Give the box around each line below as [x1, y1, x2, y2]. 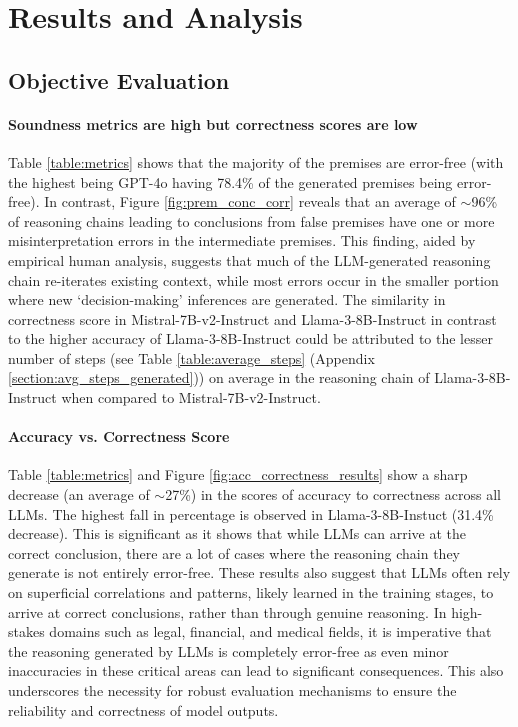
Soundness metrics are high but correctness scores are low [8, 113, 418, 134]
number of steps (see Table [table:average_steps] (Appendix [8, 347, 375, 368]
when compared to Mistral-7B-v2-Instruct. [61, 387, 321, 408]
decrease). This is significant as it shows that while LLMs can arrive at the [8, 523, 467, 544]
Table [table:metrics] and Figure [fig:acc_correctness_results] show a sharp [8, 464, 468, 485]
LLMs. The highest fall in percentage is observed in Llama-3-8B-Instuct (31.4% [8, 503, 494, 524]
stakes [8, 621, 45, 642]
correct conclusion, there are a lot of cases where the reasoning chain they [8, 542, 460, 563]
